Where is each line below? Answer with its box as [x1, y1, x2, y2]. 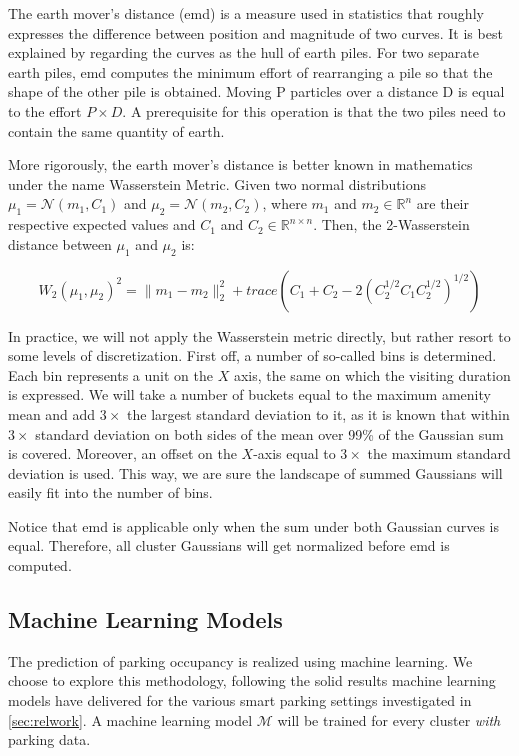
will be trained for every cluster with [277, 709, 501, 730]
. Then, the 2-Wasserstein [313, 214, 470, 235]
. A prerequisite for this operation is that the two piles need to [122, 100, 506, 121]
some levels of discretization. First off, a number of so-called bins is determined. [8, 345, 497, 366]
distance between [8, 233, 112, 254]
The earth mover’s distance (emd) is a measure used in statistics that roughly [8, 3, 484, 23]
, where [262, 193, 307, 214]
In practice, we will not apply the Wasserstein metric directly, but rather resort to [8, 325, 511, 346]
